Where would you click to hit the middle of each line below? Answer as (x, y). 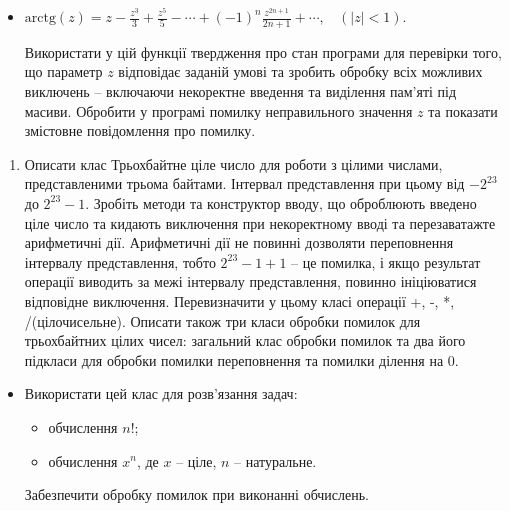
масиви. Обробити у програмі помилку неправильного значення (218, 110)
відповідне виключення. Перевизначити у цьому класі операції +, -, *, (239, 300)
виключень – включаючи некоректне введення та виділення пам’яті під (240, 91)
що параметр (63, 71)
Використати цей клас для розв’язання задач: (161, 393)
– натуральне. (275, 460)
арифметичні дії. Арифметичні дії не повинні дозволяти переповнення (239, 242)
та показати (463, 110)
